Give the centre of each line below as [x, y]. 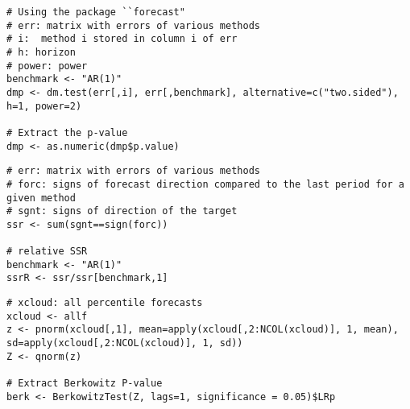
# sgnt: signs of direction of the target [122, 211]
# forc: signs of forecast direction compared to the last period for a [205, 184]
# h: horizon [41, 52]
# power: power [47, 66]
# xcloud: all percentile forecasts [105, 303]
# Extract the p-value [67, 132]
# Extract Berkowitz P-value [85, 384]
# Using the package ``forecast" [96, 12]
